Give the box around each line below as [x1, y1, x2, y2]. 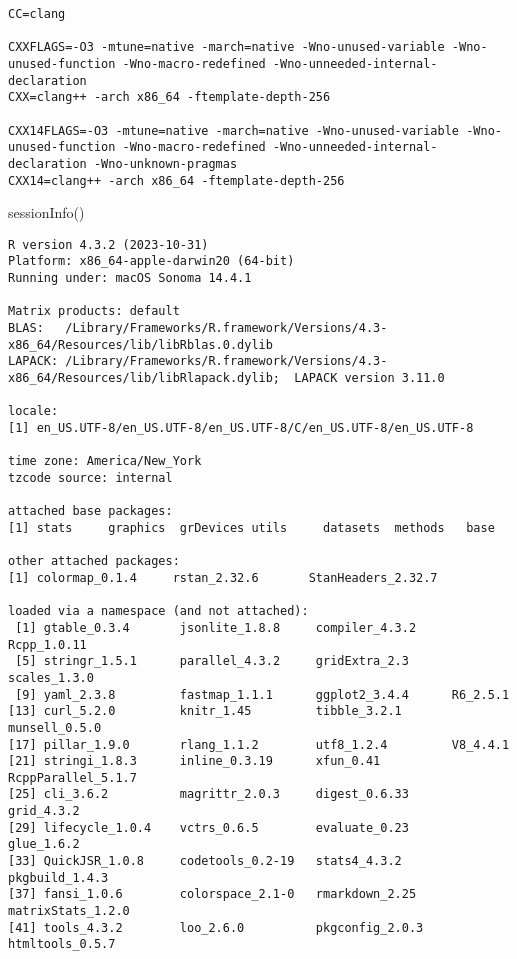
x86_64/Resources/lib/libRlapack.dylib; [8, 371, 281, 386]
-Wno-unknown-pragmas [93, 156, 238, 171]
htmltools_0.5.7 [8, 937, 116, 952]
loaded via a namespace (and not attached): [8, 604, 309, 619]
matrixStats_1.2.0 [8, 904, 130, 919]
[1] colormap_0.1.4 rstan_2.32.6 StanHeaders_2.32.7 [8, 570, 438, 585]
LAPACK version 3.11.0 [294, 371, 445, 386]
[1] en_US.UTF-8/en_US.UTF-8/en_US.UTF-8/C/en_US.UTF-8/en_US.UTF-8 [8, 421, 474, 436]
